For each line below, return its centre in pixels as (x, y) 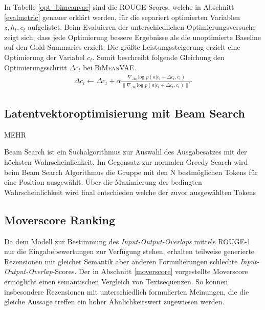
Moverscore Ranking (60, 219)
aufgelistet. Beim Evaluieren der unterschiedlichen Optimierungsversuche (142, 27)
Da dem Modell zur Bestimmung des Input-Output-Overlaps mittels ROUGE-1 (127, 241)
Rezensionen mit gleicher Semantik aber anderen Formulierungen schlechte (121, 261)
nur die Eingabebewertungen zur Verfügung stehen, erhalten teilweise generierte (129, 251)
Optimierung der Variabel (45, 57)
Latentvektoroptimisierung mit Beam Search (125, 113)
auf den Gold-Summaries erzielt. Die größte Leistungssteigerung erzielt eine (122, 47)
